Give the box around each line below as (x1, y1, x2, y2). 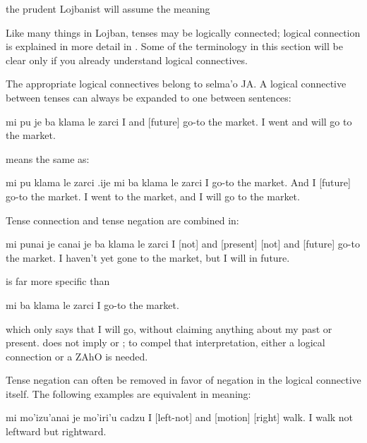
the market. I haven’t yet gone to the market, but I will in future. (6, 250, 290, 265)
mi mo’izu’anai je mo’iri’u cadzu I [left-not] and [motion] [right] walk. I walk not (6, 410, 354, 425)
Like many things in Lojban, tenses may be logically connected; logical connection (6, 25, 361, 40)
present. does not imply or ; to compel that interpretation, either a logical (6, 335, 325, 350)
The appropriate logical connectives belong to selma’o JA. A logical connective (6, 76, 347, 91)
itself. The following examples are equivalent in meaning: (6, 386, 251, 401)
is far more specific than (6, 274, 110, 289)
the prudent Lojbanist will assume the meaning (6, 1, 210, 16)
